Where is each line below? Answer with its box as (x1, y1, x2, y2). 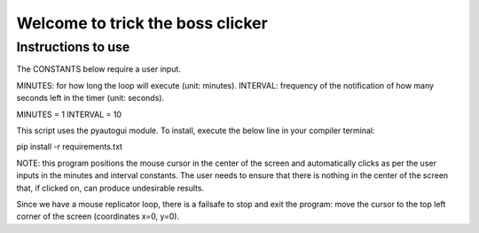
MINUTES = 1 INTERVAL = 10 (16, 109, 122, 120)
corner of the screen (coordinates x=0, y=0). (16, 211, 180, 221)
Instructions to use (16, 39, 130, 55)
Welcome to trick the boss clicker (16, 13, 268, 33)
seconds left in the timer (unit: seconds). (16, 93, 164, 104)
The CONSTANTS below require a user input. (16, 64, 182, 74)
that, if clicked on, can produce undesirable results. (16, 183, 204, 193)
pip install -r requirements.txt (16, 142, 123, 152)
